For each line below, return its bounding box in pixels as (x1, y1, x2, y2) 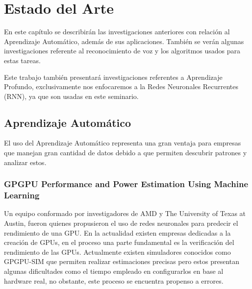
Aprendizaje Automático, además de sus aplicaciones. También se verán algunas (4, 36, 244, 46)
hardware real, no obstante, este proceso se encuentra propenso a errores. (4, 275, 224, 286)
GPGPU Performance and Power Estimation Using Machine (4, 178, 249, 190)
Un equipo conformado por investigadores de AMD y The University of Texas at (4, 208, 246, 218)
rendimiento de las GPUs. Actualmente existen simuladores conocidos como (4, 246, 231, 257)
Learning (4, 189, 40, 201)
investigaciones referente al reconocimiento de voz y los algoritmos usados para (4, 46, 241, 56)
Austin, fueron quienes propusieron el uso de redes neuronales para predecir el (4, 218, 238, 228)
